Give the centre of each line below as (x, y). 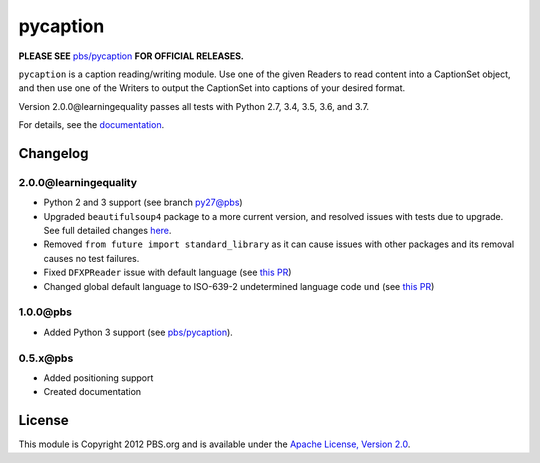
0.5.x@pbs (46, 358)
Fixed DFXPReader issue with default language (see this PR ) (167, 272)
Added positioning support (98, 377)
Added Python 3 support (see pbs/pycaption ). (138, 332)
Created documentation (92, 392)
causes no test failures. (91, 258)
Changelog (53, 153)
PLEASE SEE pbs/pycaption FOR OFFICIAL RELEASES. (131, 56)
